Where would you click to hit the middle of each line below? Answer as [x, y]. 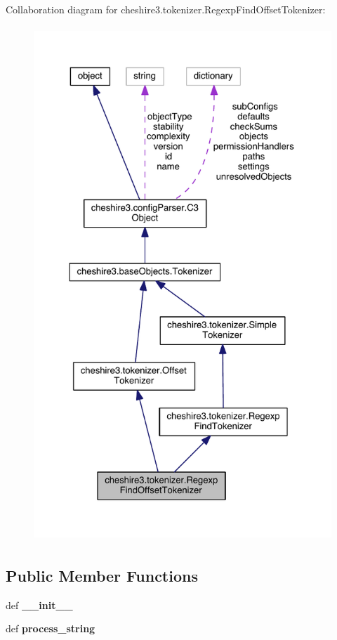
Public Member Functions [102, 575]
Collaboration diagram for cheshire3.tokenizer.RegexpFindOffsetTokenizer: [166, 9]
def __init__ [39, 605]
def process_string [51, 628]
